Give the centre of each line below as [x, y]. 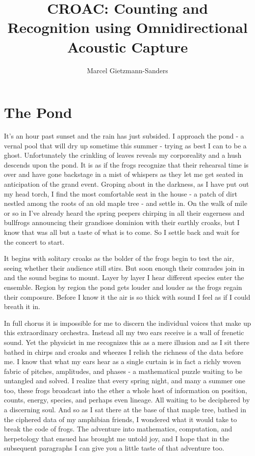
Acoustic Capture [127, 46]
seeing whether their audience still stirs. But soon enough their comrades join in [124, 268]
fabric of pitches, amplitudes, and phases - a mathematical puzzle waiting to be [123, 371]
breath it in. [22, 306]
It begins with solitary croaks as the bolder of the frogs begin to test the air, [119, 258]
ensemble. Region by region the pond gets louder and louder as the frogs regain [123, 287]
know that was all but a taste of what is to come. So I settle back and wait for [122, 232]
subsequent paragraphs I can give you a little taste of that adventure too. [114, 448]
